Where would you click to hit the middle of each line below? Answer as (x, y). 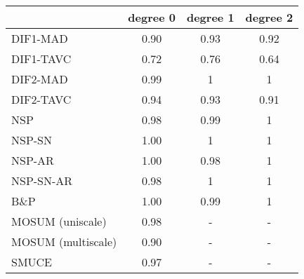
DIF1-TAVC (41, 59)
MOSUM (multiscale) (64, 241)
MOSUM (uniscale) (59, 221)
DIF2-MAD (40, 79)
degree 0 (152, 17)
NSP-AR (33, 160)
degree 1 (210, 17)
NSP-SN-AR (42, 181)
